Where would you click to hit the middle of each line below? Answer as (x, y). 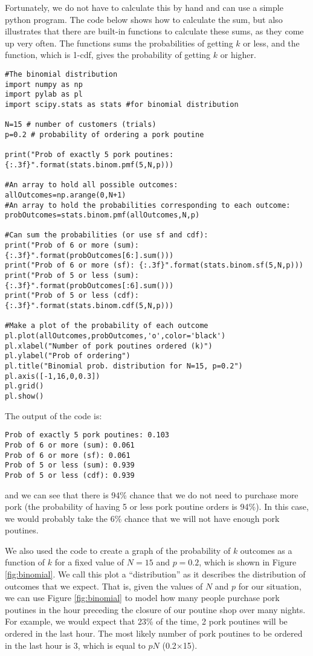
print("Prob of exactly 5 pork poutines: (89, 155)
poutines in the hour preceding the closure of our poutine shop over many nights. (155, 609)
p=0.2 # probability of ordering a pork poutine (105, 134)
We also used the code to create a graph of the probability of (118, 550)
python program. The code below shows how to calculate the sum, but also (144, 19)
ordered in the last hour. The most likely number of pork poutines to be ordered (154, 633)
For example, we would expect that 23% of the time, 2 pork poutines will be (146, 621)
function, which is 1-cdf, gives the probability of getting (108, 55)
